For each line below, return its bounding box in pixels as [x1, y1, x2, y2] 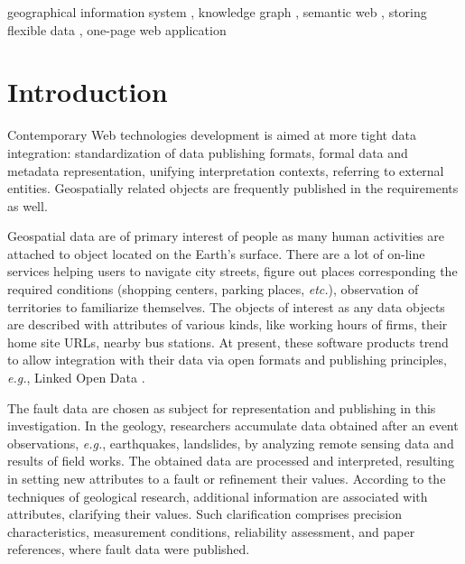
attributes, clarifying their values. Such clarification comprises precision [7, 504, 402, 523]
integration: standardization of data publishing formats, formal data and [7, 143, 408, 162]
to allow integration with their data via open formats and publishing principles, [7, 350, 447, 369]
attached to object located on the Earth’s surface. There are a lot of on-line [7, 244, 425, 263]
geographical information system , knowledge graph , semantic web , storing [7, 3, 427, 21]
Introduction [7, 73, 168, 110]
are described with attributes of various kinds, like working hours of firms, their [7, 315, 448, 334]
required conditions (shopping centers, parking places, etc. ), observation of [7, 280, 419, 299]
